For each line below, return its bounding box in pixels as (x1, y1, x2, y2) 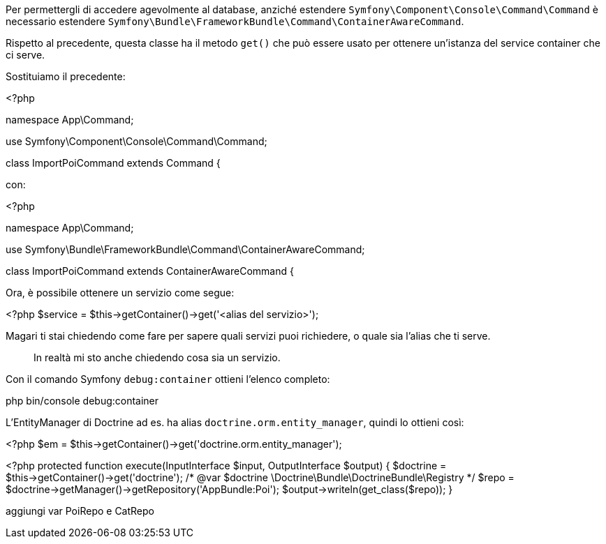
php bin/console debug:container (6, 395, 159, 407)
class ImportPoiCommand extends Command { (6, 157, 221, 169)
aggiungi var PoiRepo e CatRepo (6, 505, 154, 517)
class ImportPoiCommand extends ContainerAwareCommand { (6, 265, 294, 277)
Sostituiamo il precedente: (6, 70, 126, 82)
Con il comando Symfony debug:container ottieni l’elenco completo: (6, 373, 330, 385)
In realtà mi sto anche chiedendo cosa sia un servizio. (34, 352, 281, 363)
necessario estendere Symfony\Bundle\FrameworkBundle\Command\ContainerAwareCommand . (6, 15, 464, 27)
